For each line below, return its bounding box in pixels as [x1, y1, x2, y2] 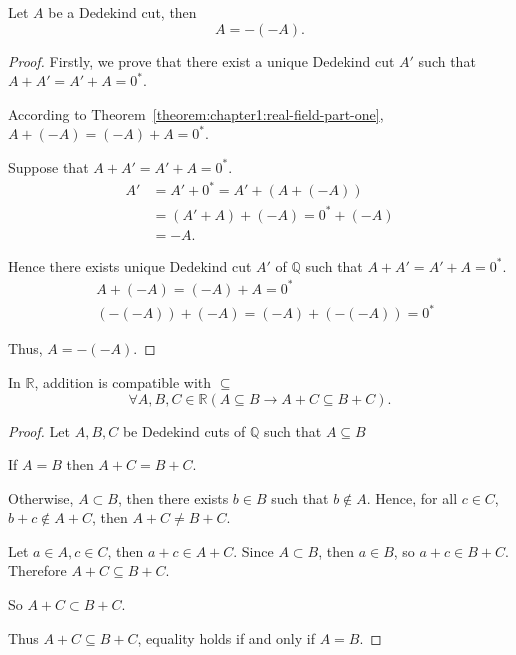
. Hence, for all [366, 487, 458, 508]
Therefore [8, 560, 67, 581]
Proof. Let [8, 420, 70, 441]
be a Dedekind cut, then [48, 2, 197, 22]
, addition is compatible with [34, 371, 212, 392]
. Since [233, 540, 274, 561]
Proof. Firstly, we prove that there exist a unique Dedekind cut [8, 50, 395, 71]
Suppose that [8, 156, 89, 177]
